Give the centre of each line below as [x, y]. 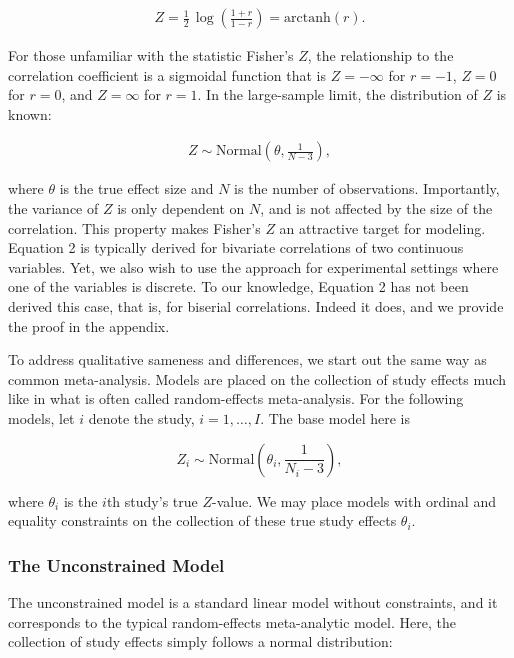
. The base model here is [335, 417]
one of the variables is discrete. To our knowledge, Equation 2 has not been [238, 286]
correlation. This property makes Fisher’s [134, 227]
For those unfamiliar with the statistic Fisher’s [151, 55]
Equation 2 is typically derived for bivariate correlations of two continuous [236, 247]
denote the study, [141, 417]
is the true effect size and [136, 188]
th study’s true [152, 500]
